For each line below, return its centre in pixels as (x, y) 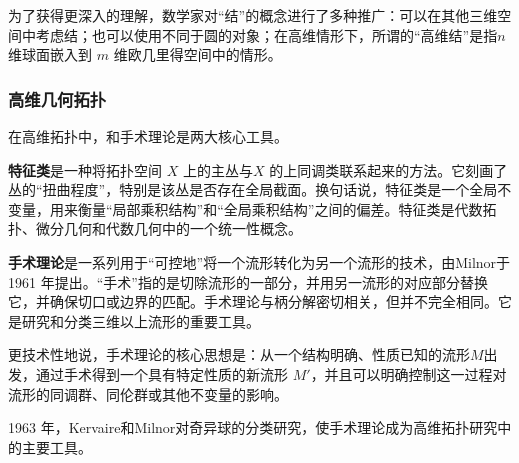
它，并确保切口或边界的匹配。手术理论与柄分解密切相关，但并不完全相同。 (253, 301)
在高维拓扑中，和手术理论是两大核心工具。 (148, 136)
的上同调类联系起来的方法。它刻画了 (388, 169)
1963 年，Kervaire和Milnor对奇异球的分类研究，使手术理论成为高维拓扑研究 (253, 427)
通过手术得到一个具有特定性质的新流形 (161, 373)
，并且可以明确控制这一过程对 (408, 373)
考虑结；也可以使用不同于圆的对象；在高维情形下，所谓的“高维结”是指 (266, 34)
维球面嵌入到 (50, 54)
